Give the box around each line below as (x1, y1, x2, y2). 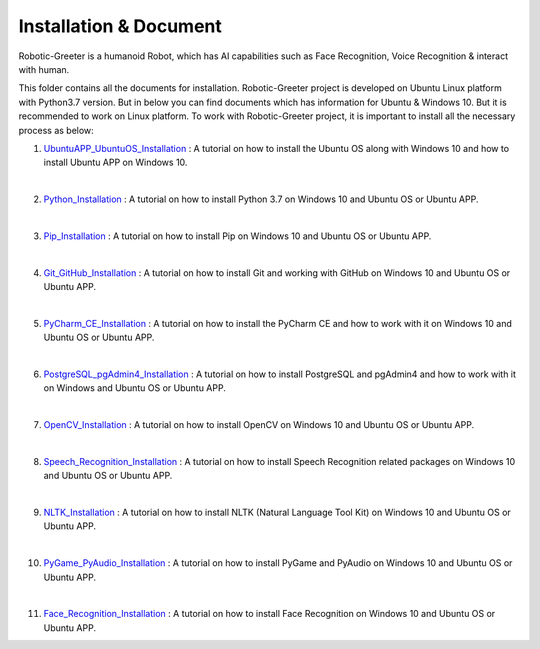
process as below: (18, 124, 94, 136)
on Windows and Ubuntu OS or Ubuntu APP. (43, 382, 227, 394)
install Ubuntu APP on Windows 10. (43, 156, 188, 169)
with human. (18, 63, 70, 75)
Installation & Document (18, 15, 222, 37)
